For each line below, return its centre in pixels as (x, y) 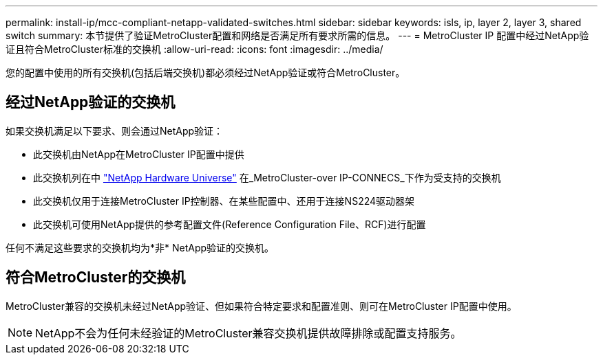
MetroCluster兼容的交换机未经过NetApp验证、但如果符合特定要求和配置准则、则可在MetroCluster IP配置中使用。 (261, 306)
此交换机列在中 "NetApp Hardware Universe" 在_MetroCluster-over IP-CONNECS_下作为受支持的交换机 (267, 177)
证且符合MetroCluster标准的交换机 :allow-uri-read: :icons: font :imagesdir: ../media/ (194, 49)
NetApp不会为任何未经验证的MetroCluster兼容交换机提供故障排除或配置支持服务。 (248, 333)
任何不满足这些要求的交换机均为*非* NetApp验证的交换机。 (140, 247)
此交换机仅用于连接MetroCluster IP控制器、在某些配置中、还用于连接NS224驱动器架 (224, 201)
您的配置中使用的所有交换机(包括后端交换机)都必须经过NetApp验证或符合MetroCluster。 (205, 72)
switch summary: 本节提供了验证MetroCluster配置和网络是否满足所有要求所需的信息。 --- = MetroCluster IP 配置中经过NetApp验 (297, 35)
